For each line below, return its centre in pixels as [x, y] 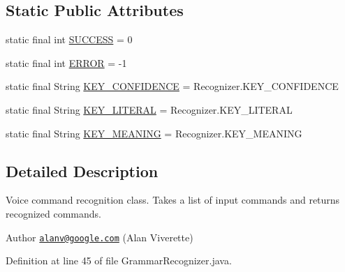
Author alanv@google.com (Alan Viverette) [100, 237]
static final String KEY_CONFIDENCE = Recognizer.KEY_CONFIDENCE [172, 86]
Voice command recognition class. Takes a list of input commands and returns [173, 200]
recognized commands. [53, 213]
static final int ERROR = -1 [66, 62]
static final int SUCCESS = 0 [69, 39]
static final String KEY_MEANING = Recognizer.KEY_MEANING [154, 133]
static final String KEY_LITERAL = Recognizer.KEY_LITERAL [149, 109]
